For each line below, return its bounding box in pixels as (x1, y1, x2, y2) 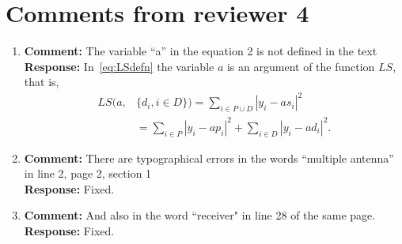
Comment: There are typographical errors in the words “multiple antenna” (24, 149, 394, 166)
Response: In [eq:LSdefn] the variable (24, 58, 214, 74)
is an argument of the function (226, 58, 375, 74)
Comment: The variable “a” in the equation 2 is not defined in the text (24, 43, 377, 59)
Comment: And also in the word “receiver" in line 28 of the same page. (24, 207, 376, 223)
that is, (24, 73, 59, 90)
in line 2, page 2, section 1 (24, 165, 152, 182)
